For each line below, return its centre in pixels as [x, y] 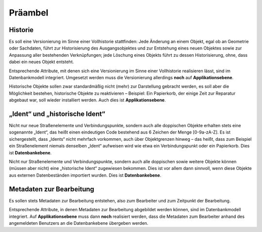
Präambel [29, 13]
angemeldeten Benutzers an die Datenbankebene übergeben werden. [79, 223]
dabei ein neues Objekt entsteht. [41, 62]
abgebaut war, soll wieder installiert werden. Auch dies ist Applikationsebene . [87, 100]
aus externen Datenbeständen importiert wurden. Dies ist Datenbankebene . [85, 175]
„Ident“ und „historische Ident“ [57, 114]
